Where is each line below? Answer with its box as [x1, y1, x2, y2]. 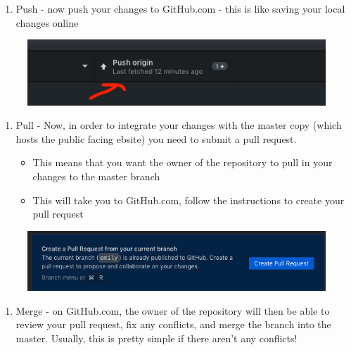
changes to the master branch [32, 169, 160, 183]
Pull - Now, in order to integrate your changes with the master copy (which [15, 118, 342, 132]
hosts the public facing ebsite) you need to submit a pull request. [15, 131, 297, 146]
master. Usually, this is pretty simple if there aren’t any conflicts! [15, 330, 298, 345]
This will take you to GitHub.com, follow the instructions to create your [32, 192, 345, 207]
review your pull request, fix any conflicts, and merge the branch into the [15, 317, 331, 332]
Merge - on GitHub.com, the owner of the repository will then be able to [15, 303, 330, 318]
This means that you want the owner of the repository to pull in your [32, 155, 333, 170]
